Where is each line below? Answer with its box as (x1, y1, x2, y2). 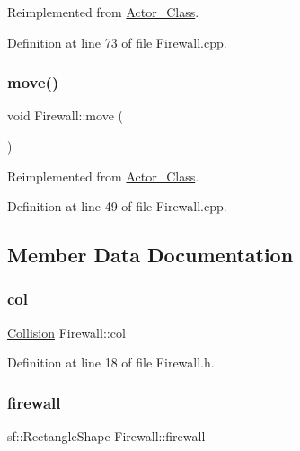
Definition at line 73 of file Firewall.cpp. (7, 32, 227, 51)
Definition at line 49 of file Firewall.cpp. (7, 197, 227, 216)
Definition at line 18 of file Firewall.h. (7, 353, 215, 372)
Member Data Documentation (7, 241, 294, 269)
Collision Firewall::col (7, 323, 126, 341)
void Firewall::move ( (7, 106, 123, 125)
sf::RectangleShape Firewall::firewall (7, 427, 206, 446)
